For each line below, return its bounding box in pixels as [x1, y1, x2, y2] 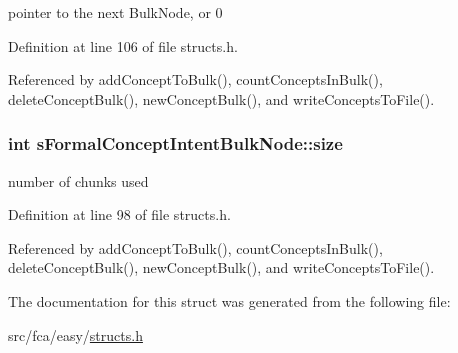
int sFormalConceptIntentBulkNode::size [8, 131, 343, 156]
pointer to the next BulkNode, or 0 [8, 2, 223, 22]
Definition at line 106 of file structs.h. [8, 35, 238, 56]
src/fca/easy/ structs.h [8, 324, 143, 345]
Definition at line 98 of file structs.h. [8, 204, 231, 225]
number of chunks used [8, 170, 149, 191]
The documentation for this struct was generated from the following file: [8, 290, 451, 311]
